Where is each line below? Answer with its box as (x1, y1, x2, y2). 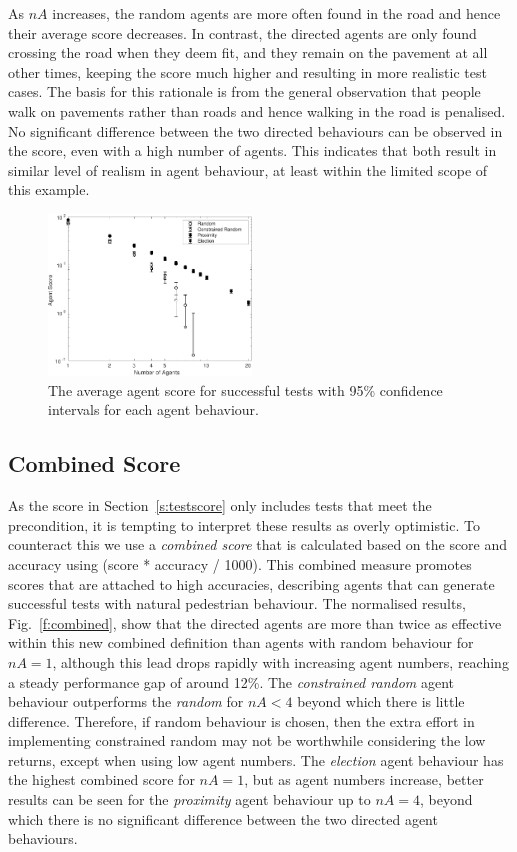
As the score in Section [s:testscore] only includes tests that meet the (8, 495, 432, 516)
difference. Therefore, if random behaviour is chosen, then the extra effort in (8, 710, 475, 731)
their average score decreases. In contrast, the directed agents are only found (8, 22, 477, 43)
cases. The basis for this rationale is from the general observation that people (8, 81, 481, 102)
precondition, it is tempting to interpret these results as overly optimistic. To (8, 514, 480, 535)
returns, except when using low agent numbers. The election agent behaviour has (8, 749, 504, 770)
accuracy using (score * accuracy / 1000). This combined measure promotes (8, 553, 472, 574)
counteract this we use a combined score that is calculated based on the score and (8, 534, 508, 555)
